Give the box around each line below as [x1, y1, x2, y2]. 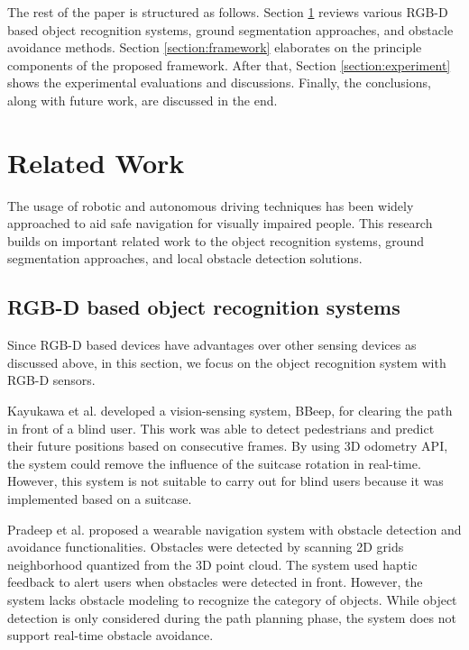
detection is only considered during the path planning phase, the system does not [7, 608, 456, 627]
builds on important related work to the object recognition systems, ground [7, 231, 425, 250]
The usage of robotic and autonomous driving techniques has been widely [7, 196, 414, 215]
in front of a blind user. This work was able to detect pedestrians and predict [7, 418, 435, 437]
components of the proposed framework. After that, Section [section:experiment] [7, 55, 451, 74]
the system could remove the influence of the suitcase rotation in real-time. [7, 453, 421, 472]
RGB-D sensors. [7, 371, 96, 389]
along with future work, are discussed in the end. [7, 90, 278, 109]
